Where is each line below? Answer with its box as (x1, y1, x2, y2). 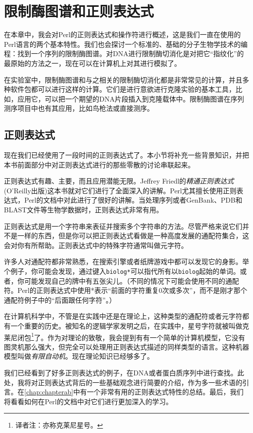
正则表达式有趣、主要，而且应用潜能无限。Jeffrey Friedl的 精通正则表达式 (4, 176, 234, 186)
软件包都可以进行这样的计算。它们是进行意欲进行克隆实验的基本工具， (10, 84, 235, 94)
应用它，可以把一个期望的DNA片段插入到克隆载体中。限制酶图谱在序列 (17, 93, 244, 103)
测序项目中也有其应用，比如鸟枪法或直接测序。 (4, 103, 154, 113)
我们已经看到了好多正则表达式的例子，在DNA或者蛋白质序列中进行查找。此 (4, 368, 244, 378)
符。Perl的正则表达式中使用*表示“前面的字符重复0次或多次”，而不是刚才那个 (4, 285, 247, 295)
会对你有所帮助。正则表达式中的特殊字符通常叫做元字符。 (4, 240, 188, 250)
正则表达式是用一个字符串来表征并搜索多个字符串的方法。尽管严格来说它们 (4, 221, 242, 231)
